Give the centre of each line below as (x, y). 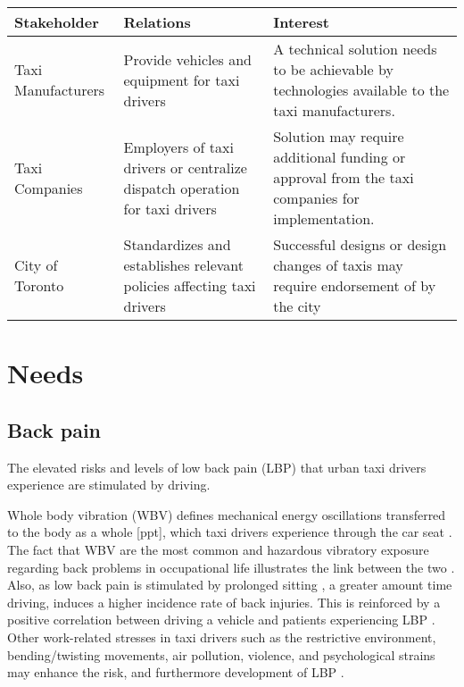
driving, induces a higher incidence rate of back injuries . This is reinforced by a (224, 602)
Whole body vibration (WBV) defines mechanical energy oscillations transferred (227, 514)
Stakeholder (57, 22)
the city (297, 306)
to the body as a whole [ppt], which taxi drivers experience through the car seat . (230, 532)
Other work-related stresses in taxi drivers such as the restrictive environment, (222, 637)
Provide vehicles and (187, 59)
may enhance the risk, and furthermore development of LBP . (176, 672)
